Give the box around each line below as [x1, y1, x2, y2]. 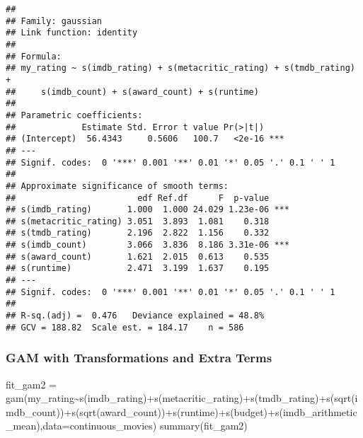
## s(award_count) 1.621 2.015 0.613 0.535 [6, 251, 270, 262]
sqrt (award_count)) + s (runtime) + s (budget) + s [79, 404, 280, 419]
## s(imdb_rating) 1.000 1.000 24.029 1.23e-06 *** [6, 204, 289, 215]
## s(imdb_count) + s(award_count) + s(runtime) [6, 86, 259, 97]
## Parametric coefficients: [6, 110, 143, 120]
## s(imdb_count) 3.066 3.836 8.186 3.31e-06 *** [6, 240, 289, 250]
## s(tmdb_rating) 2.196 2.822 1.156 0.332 [6, 228, 270, 238]
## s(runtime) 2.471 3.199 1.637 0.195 [6, 263, 270, 274]
